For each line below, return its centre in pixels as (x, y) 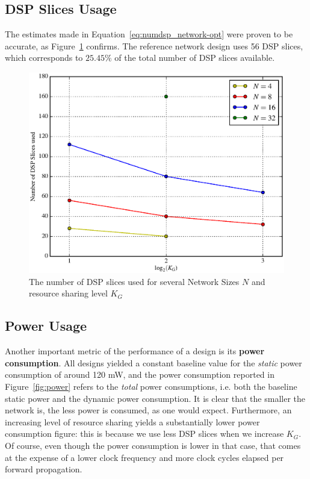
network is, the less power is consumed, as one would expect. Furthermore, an (148, 410)
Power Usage (46, 326)
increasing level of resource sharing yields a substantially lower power (132, 421)
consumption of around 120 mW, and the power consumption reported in (140, 374)
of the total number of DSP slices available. (195, 58)
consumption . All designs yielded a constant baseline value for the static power (153, 362)
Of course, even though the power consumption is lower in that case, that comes (153, 446)
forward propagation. (44, 469)
